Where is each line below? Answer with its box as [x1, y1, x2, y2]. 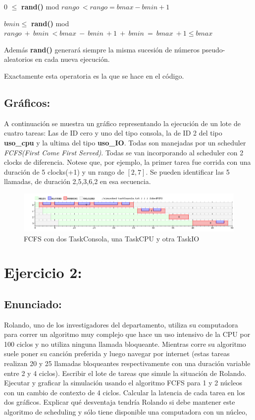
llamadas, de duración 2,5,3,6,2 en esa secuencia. [4, 176, 151, 187]
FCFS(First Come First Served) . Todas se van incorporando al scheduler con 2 [4, 147, 244, 157]
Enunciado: [4, 296, 62, 311]
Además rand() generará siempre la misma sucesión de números [4, 44, 200, 54]
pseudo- [202, 44, 225, 54]
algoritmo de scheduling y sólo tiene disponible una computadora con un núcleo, [4, 407, 248, 417]
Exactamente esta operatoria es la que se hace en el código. [4, 70, 184, 81]
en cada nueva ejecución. [35, 54, 110, 64]
